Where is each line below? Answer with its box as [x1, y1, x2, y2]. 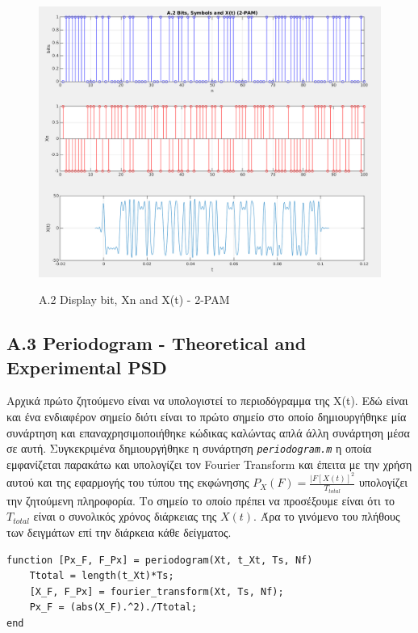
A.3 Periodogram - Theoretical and [6, 331, 307, 356]
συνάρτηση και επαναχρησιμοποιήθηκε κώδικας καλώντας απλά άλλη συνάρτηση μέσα [6, 424, 410, 441]
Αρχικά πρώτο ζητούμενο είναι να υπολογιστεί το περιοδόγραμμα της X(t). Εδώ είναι [6, 392, 408, 409]
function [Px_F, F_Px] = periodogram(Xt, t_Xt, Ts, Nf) [6, 554, 313, 566]
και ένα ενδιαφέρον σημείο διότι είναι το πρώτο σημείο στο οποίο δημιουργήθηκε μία [6, 407, 407, 424]
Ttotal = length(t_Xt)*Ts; [29, 570, 174, 582]
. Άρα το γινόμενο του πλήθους [253, 508, 400, 525]
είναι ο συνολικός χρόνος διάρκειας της [33, 508, 217, 525]
